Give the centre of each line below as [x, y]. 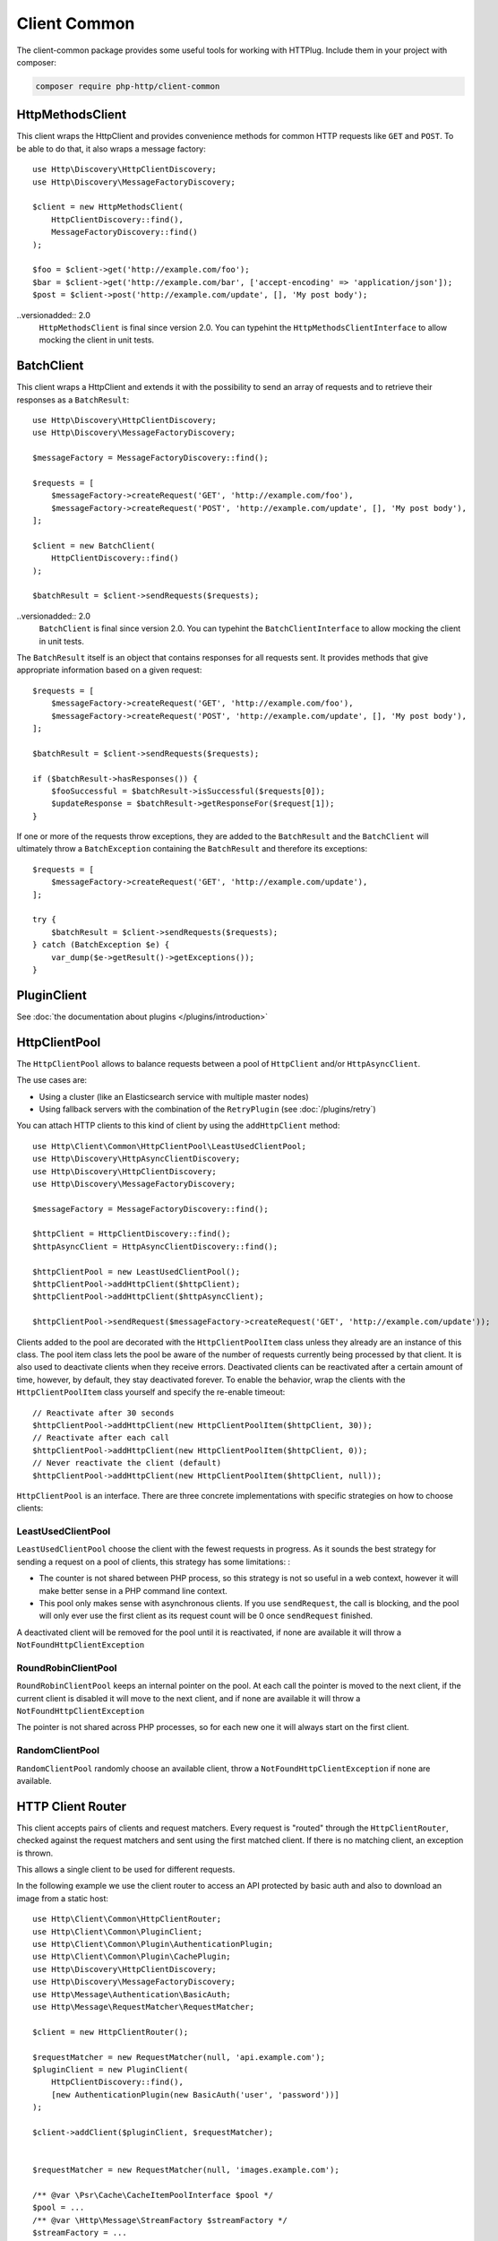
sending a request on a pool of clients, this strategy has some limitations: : [154, 1562]
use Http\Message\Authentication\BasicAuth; [132, 1994]
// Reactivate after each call [101, 1438]
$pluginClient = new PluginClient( [111, 2069]
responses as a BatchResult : [73, 400]
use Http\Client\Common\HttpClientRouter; [127, 1919]
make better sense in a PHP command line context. [133, 1590]
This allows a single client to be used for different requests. [126, 1870]
